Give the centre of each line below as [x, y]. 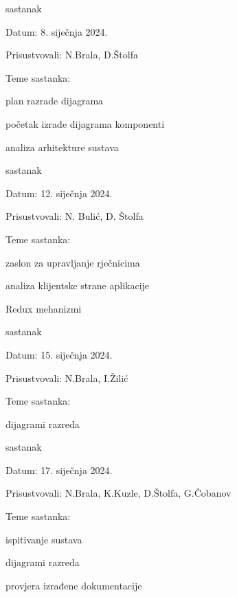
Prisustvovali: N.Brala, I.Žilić [67, 378]
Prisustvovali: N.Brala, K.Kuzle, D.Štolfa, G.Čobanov [118, 493]
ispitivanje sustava [44, 539]
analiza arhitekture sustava [62, 147]
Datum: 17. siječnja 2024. [59, 470]
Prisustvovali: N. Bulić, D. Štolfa [75, 216]
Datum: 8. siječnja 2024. [57, 31]
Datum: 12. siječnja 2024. [59, 193]
